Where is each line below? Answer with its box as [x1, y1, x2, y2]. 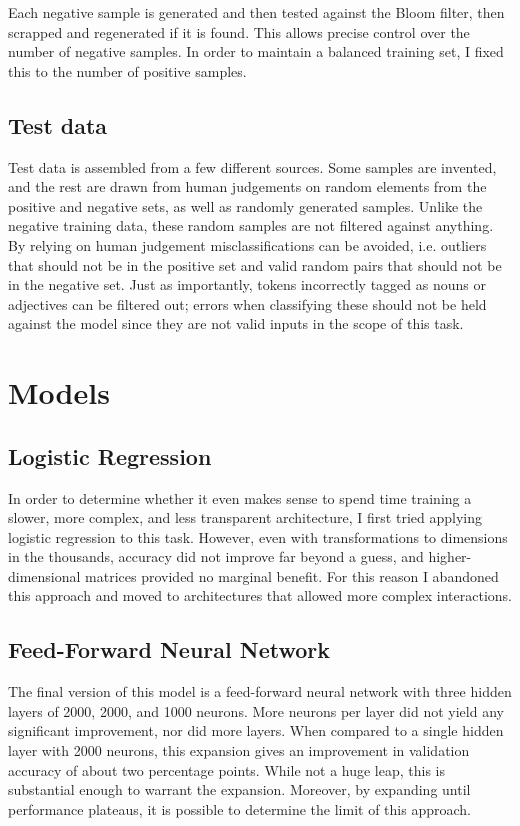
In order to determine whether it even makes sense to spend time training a [8, 487, 472, 508]
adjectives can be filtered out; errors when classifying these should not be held [8, 293, 487, 314]
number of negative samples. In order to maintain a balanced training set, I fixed [8, 41, 504, 62]
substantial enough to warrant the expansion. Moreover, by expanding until [8, 779, 471, 800]
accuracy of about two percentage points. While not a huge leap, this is [8, 759, 446, 780]
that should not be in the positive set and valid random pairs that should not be [8, 254, 502, 275]
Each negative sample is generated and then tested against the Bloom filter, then [8, 2, 505, 22]
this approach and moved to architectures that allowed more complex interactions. [8, 585, 513, 606]
